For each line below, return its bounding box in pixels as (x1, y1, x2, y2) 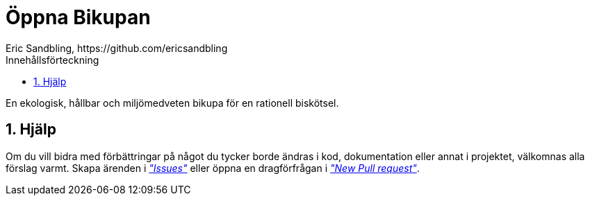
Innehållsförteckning (6, 53, 99, 66)
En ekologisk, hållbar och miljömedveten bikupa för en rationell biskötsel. (6, 96, 339, 109)
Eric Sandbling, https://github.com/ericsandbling (6, 42, 228, 54)
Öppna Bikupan (6, 6, 151, 29)
